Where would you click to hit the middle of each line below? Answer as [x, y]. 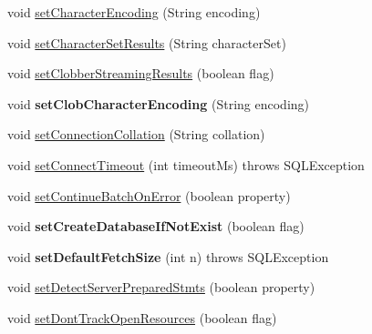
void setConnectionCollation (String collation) [136, 134]
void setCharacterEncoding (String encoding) [134, 12]
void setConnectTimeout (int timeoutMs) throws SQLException [186, 164]
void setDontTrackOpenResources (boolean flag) [142, 317]
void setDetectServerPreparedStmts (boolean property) [161, 287]
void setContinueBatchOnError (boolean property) [149, 195]
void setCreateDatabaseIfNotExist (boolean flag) [156, 226]
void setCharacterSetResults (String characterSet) [147, 42]
